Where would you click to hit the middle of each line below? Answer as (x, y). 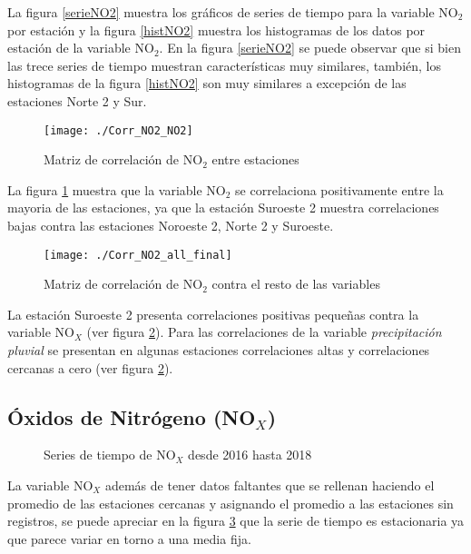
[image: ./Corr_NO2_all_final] (138, 255)
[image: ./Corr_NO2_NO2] (118, 130)
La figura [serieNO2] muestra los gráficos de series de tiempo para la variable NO (233, 12)
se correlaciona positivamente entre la (339, 189)
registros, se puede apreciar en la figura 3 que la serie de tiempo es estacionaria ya (236, 521)
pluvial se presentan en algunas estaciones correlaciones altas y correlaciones (219, 350)
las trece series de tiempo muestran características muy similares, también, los (225, 65)
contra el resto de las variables (296, 284)
